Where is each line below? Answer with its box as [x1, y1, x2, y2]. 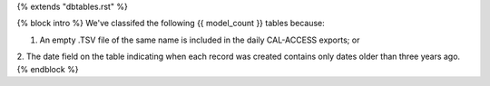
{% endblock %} [16, 63, 79, 74]
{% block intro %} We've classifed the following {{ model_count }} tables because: [16, 18, 326, 29]
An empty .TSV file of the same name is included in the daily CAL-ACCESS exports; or [39, 34, 360, 45]
